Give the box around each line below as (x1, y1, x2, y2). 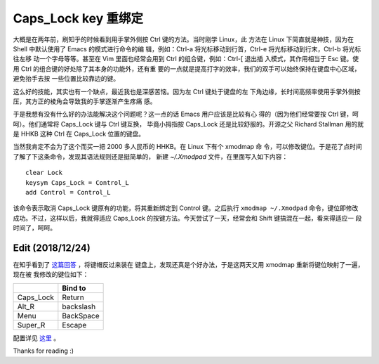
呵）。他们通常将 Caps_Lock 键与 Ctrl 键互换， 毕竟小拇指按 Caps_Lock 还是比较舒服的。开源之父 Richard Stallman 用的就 (13, 119, 364, 128)
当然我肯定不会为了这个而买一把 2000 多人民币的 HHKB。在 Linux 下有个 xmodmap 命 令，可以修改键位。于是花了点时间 (13, 143, 362, 151)
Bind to (62, 283, 86, 293)
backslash (62, 301, 96, 311)
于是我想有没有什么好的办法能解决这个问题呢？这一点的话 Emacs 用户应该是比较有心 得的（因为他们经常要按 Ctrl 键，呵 (13, 110, 359, 119)
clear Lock (25, 169, 63, 177)
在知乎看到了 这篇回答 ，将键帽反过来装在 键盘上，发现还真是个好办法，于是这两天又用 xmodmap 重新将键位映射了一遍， (13, 261, 364, 269)
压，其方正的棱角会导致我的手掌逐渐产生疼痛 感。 (13, 97, 157, 105)
